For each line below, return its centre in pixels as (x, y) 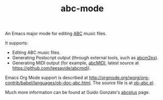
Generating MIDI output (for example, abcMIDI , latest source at (75, 63)
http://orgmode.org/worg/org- (119, 78)
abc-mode (82, 9)
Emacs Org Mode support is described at (47, 78)
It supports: (17, 43)
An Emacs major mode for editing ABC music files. (56, 34)
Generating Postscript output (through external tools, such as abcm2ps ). (85, 58)
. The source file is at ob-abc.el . (122, 83)
